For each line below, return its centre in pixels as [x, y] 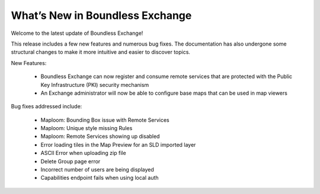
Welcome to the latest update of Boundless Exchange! [77, 33]
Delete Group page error [71, 161]
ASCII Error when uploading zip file [84, 153]
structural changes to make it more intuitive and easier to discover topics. [101, 52]
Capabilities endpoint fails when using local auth [100, 178]
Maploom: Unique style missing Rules [87, 128]
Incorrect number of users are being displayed [97, 170]
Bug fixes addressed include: [47, 106]
